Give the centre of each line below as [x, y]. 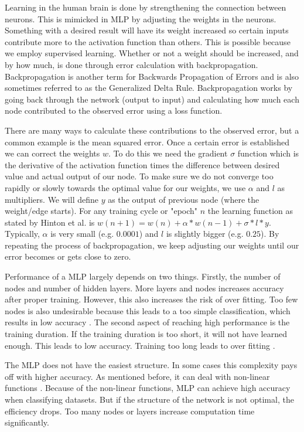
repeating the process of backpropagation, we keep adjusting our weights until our [152, 245]
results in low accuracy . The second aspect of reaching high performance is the [147, 322]
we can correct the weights [52, 153]
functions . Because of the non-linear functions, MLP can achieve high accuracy [148, 388]
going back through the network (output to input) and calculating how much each [152, 99]
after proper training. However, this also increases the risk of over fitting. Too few [151, 299]
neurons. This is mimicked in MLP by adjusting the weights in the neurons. [141, 18]
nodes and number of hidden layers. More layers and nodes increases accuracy [144, 288]
